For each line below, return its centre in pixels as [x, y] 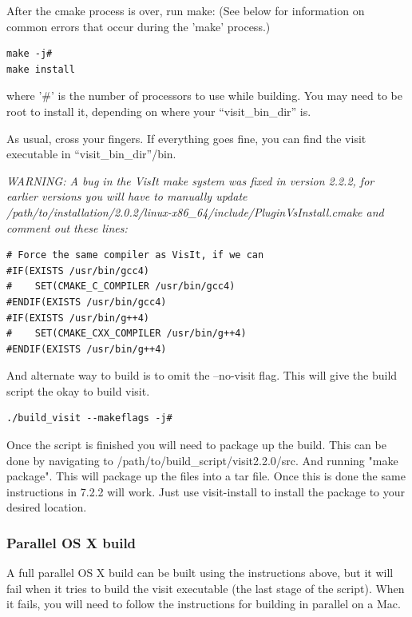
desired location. [47, 507]
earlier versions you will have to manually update [127, 196]
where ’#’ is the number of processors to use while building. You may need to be [204, 96]
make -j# [30, 54]
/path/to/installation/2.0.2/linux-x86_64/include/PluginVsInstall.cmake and [195, 211]
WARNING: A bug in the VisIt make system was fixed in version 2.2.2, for [190, 180]
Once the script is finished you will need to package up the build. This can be [196, 445]
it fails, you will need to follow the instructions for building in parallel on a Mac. [204, 604]
